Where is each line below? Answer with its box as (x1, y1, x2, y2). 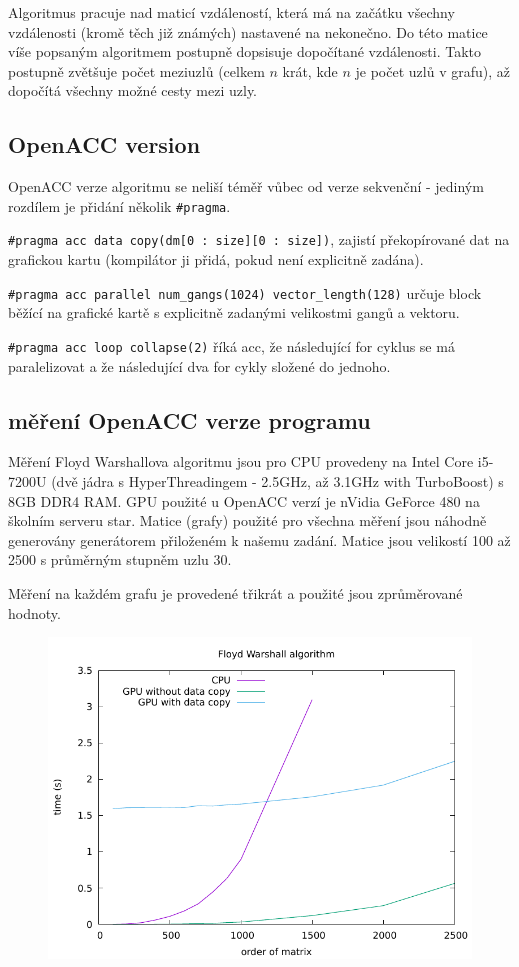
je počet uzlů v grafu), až (355, 60, 510, 81)
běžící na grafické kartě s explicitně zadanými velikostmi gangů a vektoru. (8, 302, 460, 323)
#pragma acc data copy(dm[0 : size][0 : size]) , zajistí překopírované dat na (8, 229, 510, 250)
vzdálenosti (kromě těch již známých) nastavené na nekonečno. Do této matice (8, 21, 488, 42)
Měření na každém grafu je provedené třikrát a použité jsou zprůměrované (8, 582, 463, 603)
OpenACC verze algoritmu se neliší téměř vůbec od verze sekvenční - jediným (8, 176, 484, 197)
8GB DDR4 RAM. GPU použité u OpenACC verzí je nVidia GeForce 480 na (8, 490, 480, 511)
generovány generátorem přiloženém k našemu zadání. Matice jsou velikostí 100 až (8, 529, 511, 550)
